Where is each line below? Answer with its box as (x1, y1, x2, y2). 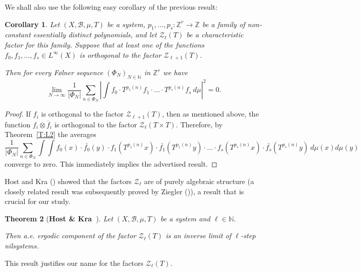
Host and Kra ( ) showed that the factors (5, 176, 132, 187)
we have (163, 67, 188, 78)
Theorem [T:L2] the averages (5, 129, 96, 140)
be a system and (160, 213, 210, 223)
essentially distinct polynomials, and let (33, 29, 157, 40)
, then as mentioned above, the (162, 108, 259, 119)
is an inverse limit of (165, 230, 231, 241)
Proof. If (5, 108, 31, 119)
